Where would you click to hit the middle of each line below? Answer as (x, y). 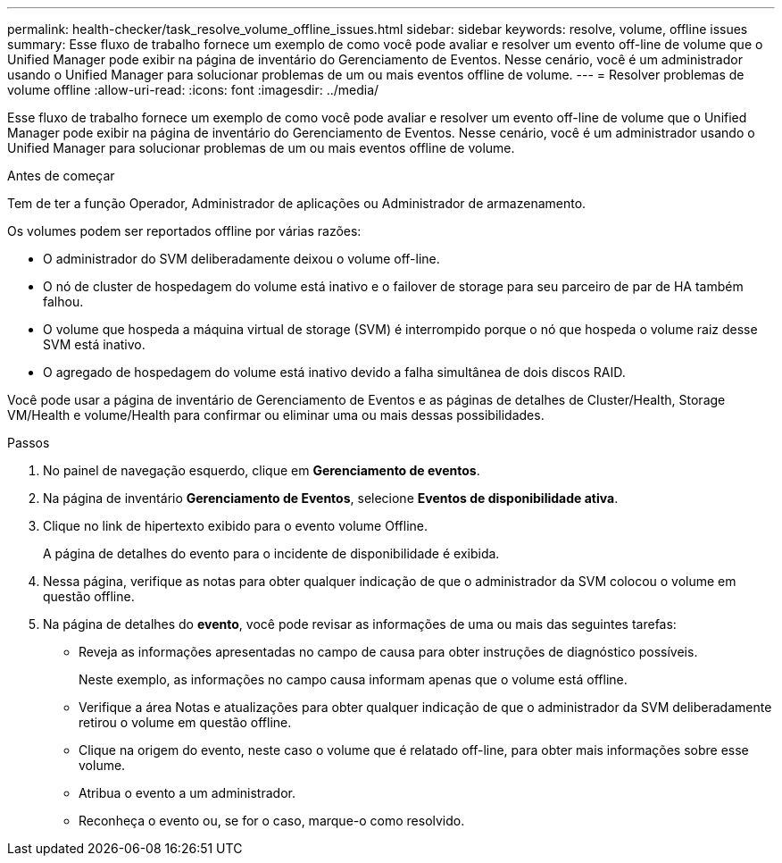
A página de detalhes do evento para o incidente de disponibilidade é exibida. (271, 553)
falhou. (63, 302)
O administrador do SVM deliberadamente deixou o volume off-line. (241, 259)
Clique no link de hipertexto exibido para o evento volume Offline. (235, 526)
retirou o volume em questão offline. (185, 722)
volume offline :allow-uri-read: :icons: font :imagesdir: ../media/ (193, 90)
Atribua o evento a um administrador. (187, 793)
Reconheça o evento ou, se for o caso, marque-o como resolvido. (272, 821)
